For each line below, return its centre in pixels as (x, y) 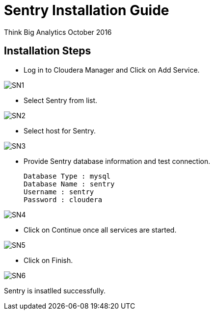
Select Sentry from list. (61, 100)
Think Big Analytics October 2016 (58, 32)
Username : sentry (59, 192)
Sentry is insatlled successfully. (55, 290)
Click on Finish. (48, 260)
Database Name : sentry (69, 184)
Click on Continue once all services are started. (100, 230)
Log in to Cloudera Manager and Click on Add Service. (112, 70)
